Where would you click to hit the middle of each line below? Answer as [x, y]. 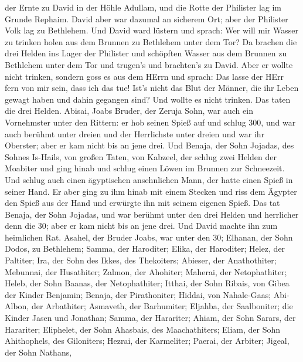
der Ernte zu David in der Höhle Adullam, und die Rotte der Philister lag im [143, 7]
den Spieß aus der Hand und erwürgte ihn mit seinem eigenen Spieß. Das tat [142, 203]
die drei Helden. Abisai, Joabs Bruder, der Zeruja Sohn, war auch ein [129, 111]
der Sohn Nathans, [38, 352]
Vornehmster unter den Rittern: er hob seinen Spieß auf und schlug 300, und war [150, 122]
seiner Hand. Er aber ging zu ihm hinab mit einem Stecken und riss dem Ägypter [151, 191]
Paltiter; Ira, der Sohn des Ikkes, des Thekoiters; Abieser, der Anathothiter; [141, 260]
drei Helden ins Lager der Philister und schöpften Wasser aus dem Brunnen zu [146, 53]
